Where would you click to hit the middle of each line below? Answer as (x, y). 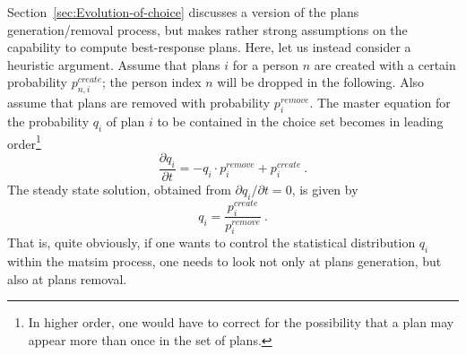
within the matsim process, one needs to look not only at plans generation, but (224, 261)
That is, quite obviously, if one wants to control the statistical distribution (211, 242)
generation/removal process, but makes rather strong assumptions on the (207, 29)
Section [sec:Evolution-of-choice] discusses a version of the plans (183, 12)
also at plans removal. (67, 278)
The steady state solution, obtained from (119, 189)
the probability (48, 121)
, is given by (325, 189)
